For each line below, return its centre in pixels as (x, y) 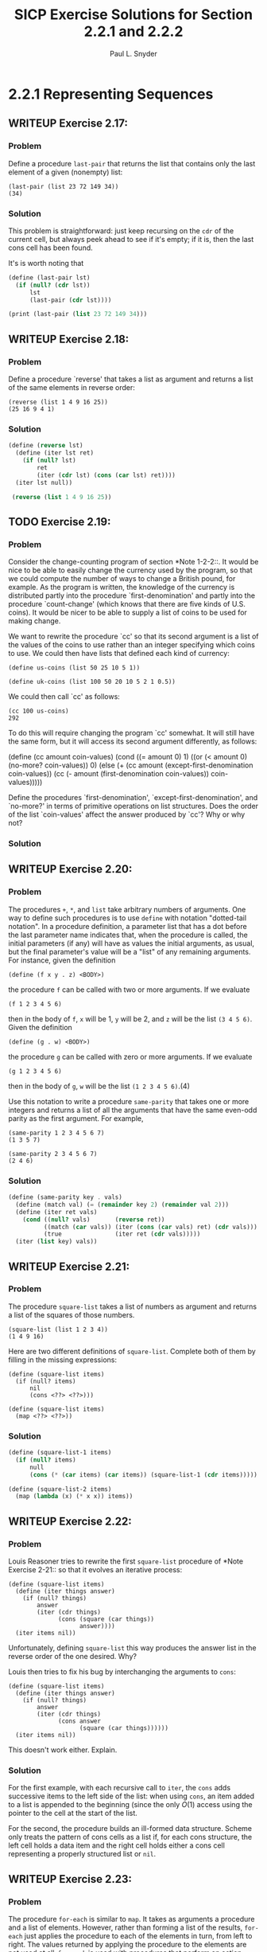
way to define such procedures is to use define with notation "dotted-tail (128, 918)
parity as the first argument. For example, (76, 1118)
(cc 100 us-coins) (39, 711)
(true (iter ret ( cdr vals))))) (122, 1234)
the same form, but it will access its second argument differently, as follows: (133, 741)
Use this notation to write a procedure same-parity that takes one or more (129, 1101)
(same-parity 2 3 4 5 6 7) (53, 1154)
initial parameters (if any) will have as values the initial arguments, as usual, (132, 943)
